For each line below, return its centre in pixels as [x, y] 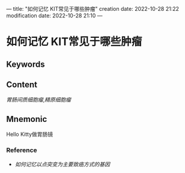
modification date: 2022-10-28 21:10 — [55, 16]
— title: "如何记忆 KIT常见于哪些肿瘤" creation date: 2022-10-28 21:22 [92, 9]
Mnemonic [27, 119]
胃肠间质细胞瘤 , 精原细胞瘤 [39, 100]
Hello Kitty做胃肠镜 [29, 135]
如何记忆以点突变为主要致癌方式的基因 [62, 164]
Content [22, 84]
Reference [22, 150]
